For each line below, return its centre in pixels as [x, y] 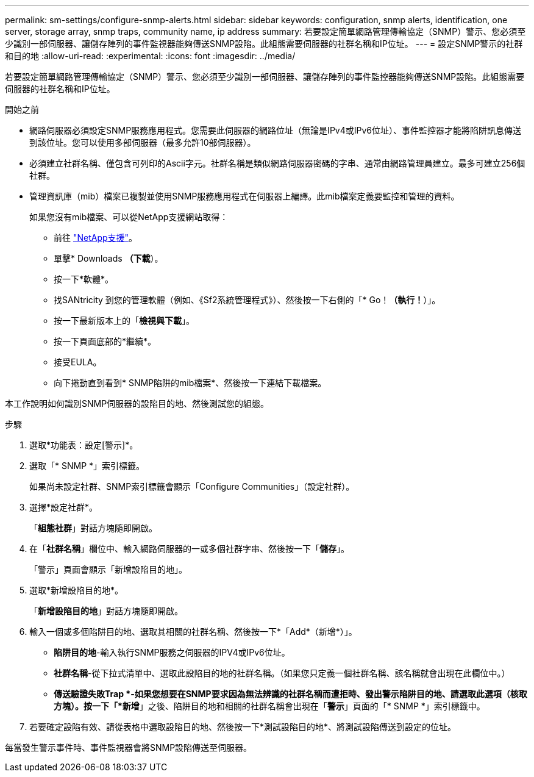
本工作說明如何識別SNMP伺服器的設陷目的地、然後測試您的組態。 [137, 403]
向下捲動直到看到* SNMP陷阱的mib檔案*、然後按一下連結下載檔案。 [190, 383]
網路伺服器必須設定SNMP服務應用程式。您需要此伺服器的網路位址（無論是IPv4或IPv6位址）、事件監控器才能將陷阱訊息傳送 [275, 130]
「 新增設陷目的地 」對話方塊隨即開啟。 [106, 611]
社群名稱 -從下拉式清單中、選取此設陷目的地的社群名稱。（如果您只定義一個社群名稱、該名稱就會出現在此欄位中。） [282, 673]
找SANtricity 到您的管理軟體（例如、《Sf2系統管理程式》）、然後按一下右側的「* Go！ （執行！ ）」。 [247, 300]
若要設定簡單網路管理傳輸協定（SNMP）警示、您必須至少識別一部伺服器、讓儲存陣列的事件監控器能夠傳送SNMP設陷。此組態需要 [265, 77]
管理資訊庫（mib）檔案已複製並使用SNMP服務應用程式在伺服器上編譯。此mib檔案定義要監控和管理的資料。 [244, 196]
